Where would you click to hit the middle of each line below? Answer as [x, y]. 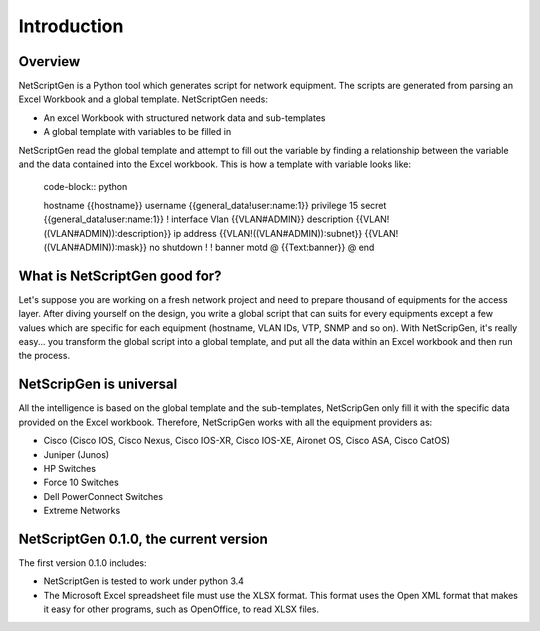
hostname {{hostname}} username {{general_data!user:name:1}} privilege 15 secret [215, 205]
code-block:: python [85, 187]
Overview [49, 61]
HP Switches [70, 468]
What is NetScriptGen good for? [120, 275]
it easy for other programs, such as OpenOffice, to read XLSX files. [181, 609]
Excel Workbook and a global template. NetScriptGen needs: [143, 99]
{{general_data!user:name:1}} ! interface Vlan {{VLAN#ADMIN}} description [198, 219]
